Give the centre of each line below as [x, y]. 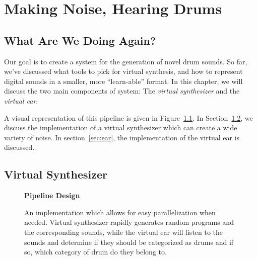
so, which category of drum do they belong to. [95, 252]
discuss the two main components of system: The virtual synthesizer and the [122, 91]
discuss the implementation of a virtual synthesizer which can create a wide [121, 127]
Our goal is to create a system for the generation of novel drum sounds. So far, [126, 61]
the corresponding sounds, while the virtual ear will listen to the [124, 232]
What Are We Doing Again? [80, 40]
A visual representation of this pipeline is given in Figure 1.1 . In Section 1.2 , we [128, 117]
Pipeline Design [52, 195]
